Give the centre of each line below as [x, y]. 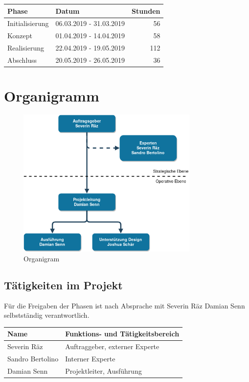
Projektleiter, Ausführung [103, 370]
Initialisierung [28, 23]
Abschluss [22, 60]
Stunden [146, 11]
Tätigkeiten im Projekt [63, 285]
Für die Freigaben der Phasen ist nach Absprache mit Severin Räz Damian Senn [124, 305]
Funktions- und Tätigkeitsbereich [122, 334]
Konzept [20, 36]
